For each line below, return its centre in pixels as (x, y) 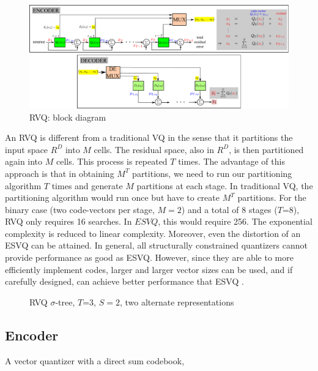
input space (27, 149)
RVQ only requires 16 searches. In (68, 221)
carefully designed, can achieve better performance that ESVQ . (124, 281)
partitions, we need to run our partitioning (212, 173)
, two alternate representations (177, 302)
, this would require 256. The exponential (235, 221)
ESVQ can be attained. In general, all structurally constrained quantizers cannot (156, 245)
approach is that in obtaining (60, 173)
